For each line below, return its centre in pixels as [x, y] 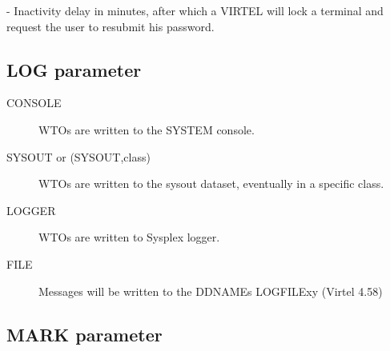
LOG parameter [74, 69]
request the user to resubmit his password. [111, 26]
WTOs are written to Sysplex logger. [129, 237]
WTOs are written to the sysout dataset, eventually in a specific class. [211, 183]
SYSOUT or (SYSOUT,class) [78, 156]
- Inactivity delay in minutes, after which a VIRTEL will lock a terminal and [195, 10]
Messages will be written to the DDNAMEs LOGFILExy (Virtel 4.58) [211, 291]
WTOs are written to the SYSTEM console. [147, 129]
